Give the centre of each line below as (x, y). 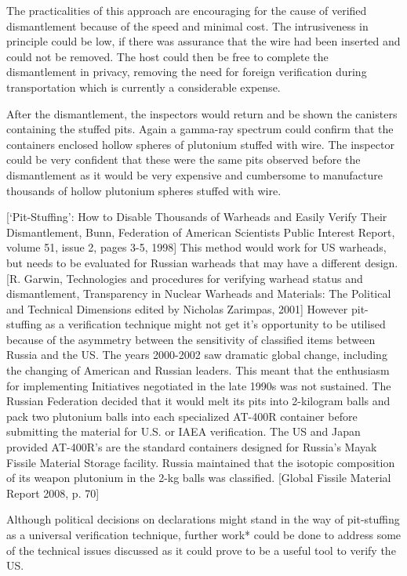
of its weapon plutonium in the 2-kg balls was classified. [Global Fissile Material (199, 478)
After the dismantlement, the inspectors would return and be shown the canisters (202, 113)
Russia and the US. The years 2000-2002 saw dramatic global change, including (197, 355)
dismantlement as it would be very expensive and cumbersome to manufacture (194, 174)
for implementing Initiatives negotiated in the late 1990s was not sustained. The (199, 385)
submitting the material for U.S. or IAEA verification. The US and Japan (184, 431)
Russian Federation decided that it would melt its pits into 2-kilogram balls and (198, 401)
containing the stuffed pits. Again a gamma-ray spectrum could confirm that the (200, 129)
